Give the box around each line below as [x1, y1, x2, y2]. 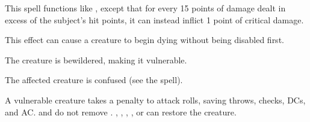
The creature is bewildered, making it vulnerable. [5, 53, 187, 66]
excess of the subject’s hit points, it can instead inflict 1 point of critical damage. [5, 13, 304, 26]
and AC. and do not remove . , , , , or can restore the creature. [5, 105, 237, 118]
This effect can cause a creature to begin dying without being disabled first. [5, 33, 284, 46]
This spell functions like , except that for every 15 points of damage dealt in [5, 2, 286, 14]
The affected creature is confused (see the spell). [5, 74, 183, 86]
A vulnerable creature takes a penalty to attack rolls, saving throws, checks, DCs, [5, 93, 306, 106]
